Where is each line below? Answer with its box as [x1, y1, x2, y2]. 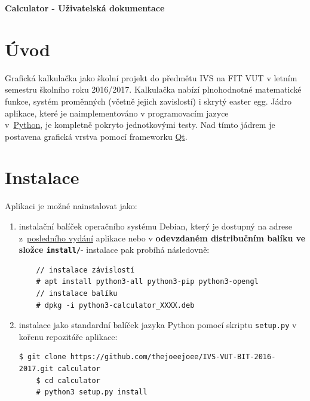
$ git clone [19, 353, 66, 362]
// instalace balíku [36, 289, 118, 298]
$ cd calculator [36, 376, 100, 385]
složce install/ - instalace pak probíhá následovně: [19, 243, 210, 256]
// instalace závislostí [36, 265, 135, 274]
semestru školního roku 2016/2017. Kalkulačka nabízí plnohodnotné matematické [5, 83, 302, 96]
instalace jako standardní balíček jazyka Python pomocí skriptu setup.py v [19, 319, 297, 331]
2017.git [19, 365, 54, 374]
